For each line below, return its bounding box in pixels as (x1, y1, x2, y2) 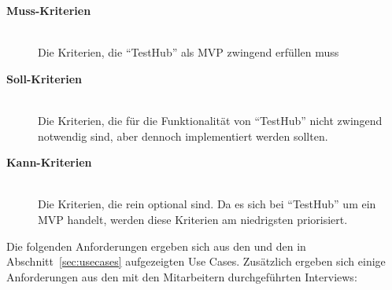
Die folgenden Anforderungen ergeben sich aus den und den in (6, 237, 306, 254)
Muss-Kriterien (6, 2, 91, 18)
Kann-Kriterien (6, 154, 92, 171)
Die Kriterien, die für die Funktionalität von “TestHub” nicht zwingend (38, 112, 383, 128)
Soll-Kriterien (6, 70, 83, 86)
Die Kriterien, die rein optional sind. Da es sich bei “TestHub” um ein (38, 196, 376, 212)
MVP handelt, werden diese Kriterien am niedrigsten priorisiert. (38, 211, 348, 227)
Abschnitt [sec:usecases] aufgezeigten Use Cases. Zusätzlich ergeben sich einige (6, 253, 386, 270)
